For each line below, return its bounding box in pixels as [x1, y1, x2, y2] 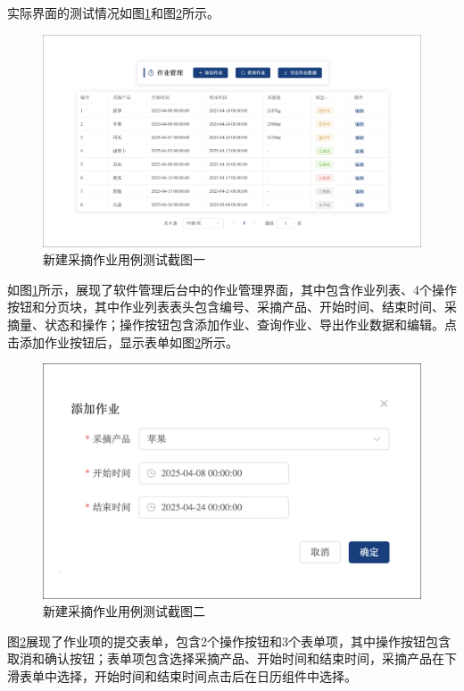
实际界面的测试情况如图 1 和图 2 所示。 [7, 4, 220, 21]
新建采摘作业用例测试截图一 [43, 250, 205, 269]
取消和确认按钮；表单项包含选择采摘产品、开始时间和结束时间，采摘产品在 [7, 649, 444, 668]
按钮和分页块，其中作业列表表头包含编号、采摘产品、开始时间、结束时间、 [7, 297, 444, 316]
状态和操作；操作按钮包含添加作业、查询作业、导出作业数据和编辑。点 [44, 315, 457, 334]
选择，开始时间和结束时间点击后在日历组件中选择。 [56, 666, 357, 685]
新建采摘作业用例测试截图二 [43, 602, 205, 620]
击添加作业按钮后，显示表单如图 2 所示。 [7, 332, 238, 351]
